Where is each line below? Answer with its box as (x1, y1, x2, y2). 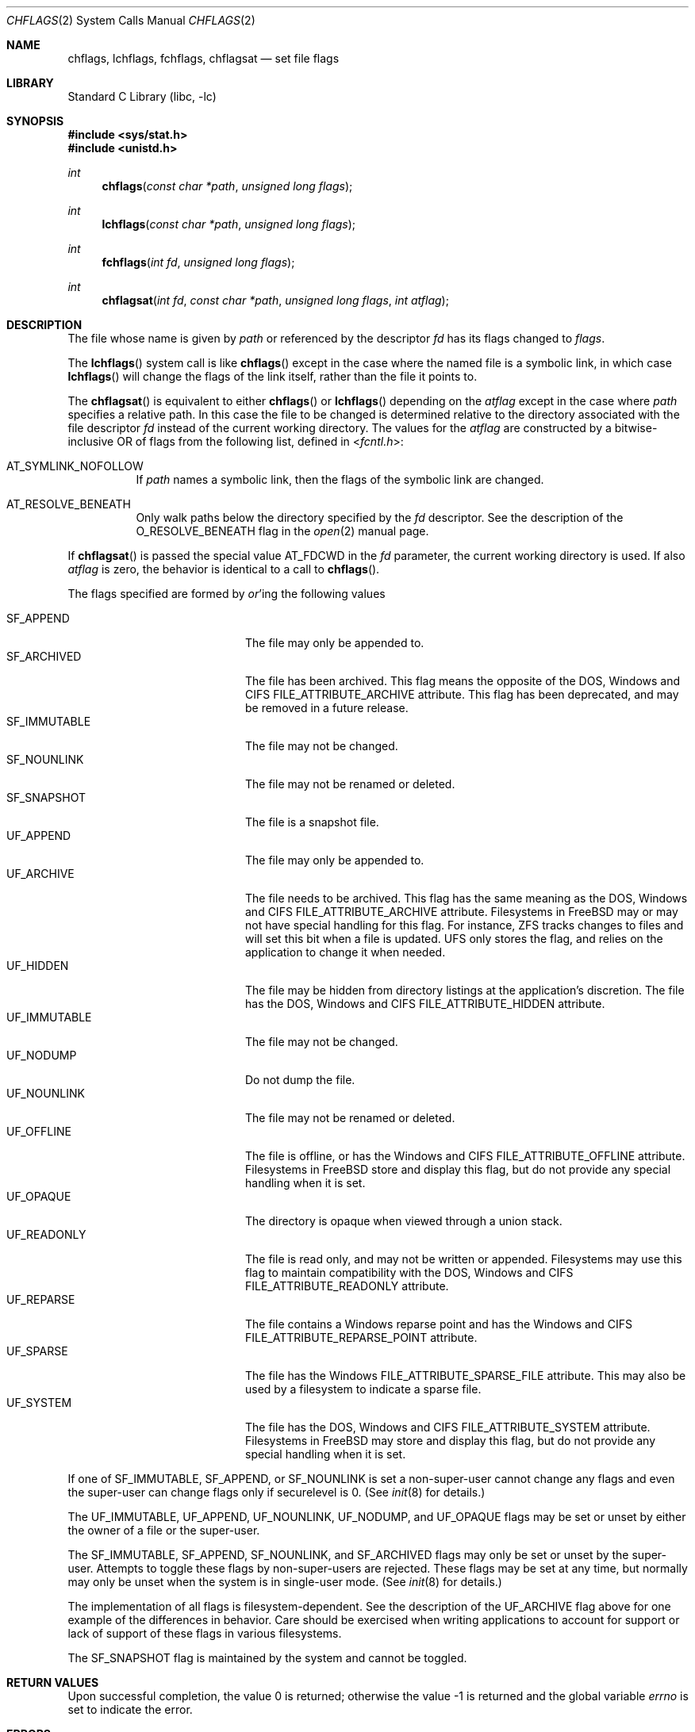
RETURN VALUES (6, 1676, 99, 1689)
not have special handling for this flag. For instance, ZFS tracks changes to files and (245, 918, 684, 932)
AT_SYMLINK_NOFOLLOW (6, 459, 144, 473)
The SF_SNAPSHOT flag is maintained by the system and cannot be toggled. (67, 1651, 467, 1665)
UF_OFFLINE (6, 1125, 71, 1138)
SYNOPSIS (6, 114, 64, 128)
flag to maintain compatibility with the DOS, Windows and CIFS (245, 1266, 574, 1279)
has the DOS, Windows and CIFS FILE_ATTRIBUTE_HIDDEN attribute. (245, 997, 605, 1010)
